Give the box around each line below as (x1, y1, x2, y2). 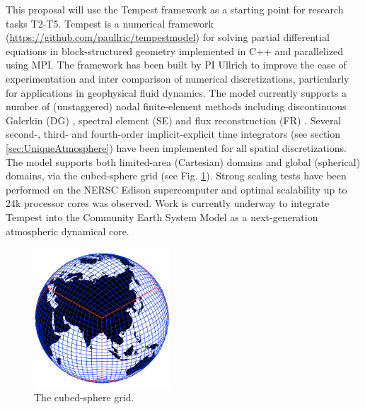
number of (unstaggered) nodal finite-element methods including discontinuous (6, 99, 347, 114)
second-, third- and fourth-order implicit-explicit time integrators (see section (6, 126, 341, 141)
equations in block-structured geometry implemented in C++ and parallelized (6, 43, 344, 58)
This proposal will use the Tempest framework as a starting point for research (6, 2, 344, 16)
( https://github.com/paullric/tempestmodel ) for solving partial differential (6, 30, 330, 45)
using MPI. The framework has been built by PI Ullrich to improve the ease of (6, 57, 347, 72)
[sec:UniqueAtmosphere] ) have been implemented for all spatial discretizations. (6, 140, 347, 155)
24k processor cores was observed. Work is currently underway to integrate (6, 196, 330, 211)
